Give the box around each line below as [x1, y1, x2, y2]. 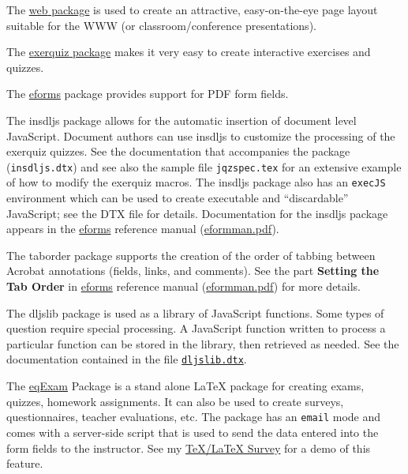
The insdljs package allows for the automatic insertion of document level [6, 111, 357, 128]
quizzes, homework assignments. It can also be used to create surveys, [6, 393, 344, 409]
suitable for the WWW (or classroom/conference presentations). [6, 17, 316, 33]
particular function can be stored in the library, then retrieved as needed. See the [6, 335, 399, 352]
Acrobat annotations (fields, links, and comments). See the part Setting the [6, 262, 380, 279]
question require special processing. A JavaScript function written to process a [6, 320, 386, 337]
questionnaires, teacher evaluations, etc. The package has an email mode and [6, 408, 381, 425]
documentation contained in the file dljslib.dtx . [6, 351, 247, 367]
